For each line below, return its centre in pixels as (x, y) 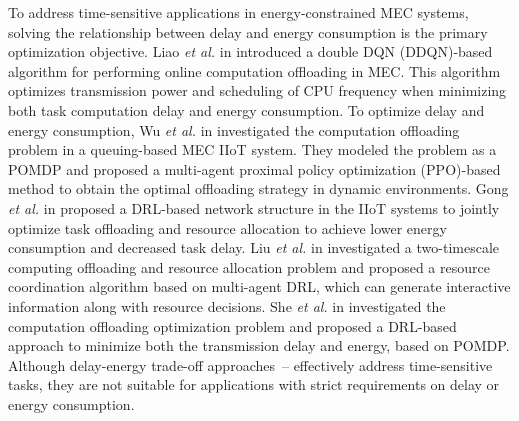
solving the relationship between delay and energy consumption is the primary (248, 31)
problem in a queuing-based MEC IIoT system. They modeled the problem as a (252, 149)
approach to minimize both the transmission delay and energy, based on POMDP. (259, 345)
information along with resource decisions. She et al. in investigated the (227, 305)
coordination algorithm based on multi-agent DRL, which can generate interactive (259, 286)
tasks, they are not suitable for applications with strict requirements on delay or (254, 384)
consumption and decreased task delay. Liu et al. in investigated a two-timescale (254, 247)
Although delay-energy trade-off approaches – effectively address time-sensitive (250, 364)
